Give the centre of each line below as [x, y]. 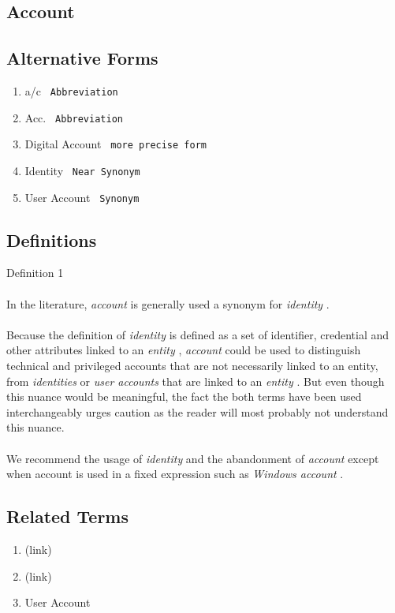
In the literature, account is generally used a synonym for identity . [168, 303]
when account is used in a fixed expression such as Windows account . [175, 474]
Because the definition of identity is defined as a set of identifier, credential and [198, 334]
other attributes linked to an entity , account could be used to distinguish [184, 350]
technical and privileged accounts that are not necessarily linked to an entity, [192, 366]
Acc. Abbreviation [74, 117]
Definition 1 [35, 273]
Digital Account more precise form [116, 144]
